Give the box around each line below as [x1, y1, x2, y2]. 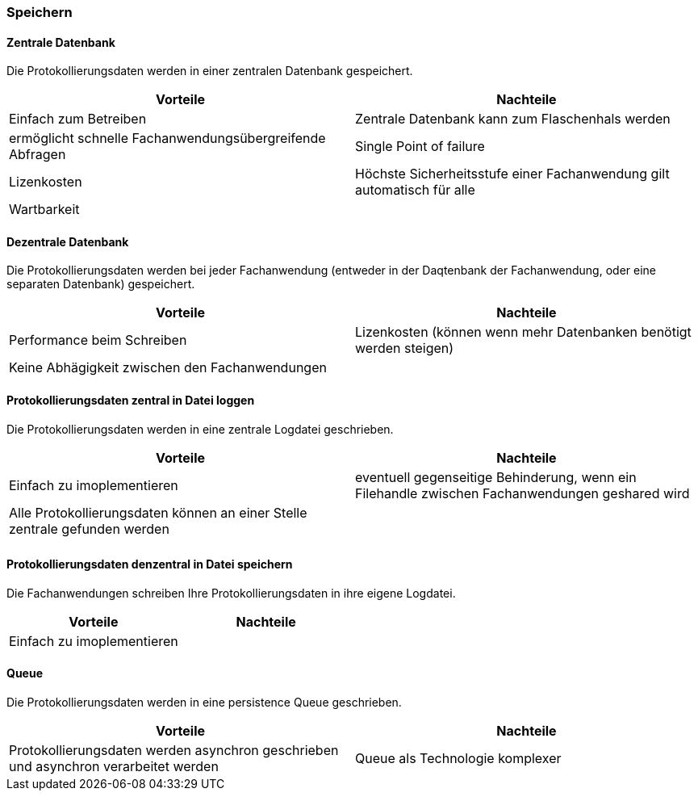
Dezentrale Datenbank [6, 234, 129, 249]
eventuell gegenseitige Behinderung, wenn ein [355, 468, 637, 485]
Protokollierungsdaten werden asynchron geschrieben [9, 742, 339, 759]
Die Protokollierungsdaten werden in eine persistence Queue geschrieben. [6, 695, 402, 710]
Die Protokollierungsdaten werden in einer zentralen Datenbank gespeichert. [6, 64, 413, 78]
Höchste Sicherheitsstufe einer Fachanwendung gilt [355, 166, 670, 182]
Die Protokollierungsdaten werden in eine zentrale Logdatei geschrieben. [6, 422, 394, 436]
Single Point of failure [355, 138, 485, 155]
